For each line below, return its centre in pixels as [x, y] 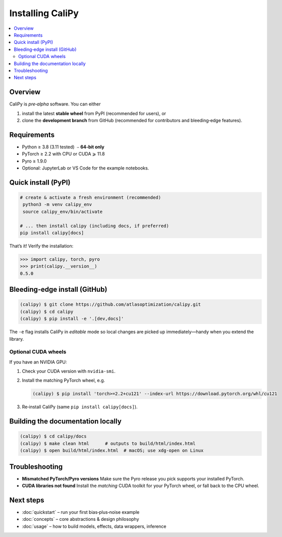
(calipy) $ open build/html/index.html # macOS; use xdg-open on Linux [112, 451]
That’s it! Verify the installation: [41, 246]
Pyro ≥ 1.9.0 [34, 161]
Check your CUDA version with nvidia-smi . [69, 371]
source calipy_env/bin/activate [63, 211]
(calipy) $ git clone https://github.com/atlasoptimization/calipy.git [110, 305]
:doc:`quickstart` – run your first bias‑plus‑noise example [81, 512]
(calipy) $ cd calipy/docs [53, 436]
